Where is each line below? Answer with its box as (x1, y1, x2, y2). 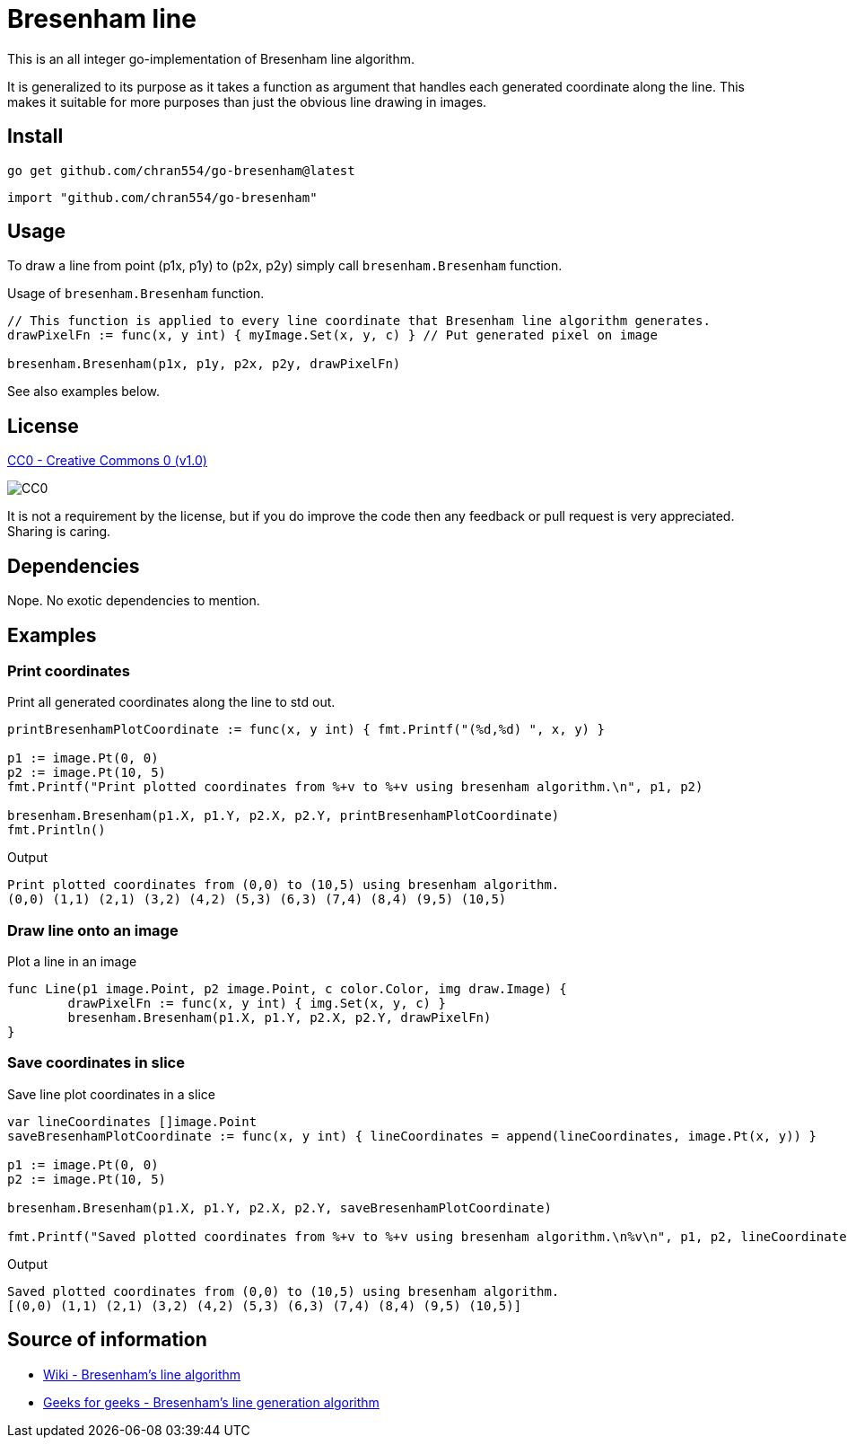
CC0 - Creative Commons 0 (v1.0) (7, 453, 207, 469)
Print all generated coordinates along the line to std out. (7, 694, 336, 710)
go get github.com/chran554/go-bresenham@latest (7, 163, 355, 178)
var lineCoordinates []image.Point (7, 1114, 258, 1129)
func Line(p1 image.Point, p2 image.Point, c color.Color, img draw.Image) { (7, 982, 567, 997)
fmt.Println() (7, 823, 106, 838)
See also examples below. (7, 383, 161, 400)
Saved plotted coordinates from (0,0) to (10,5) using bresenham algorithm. (7, 1283, 560, 1299)
